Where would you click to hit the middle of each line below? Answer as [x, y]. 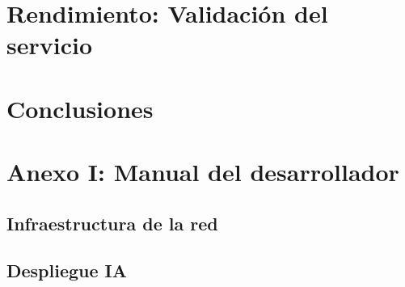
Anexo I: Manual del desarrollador [203, 172]
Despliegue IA [67, 270]
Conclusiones [80, 108]
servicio [50, 45]
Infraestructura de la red [112, 223]
